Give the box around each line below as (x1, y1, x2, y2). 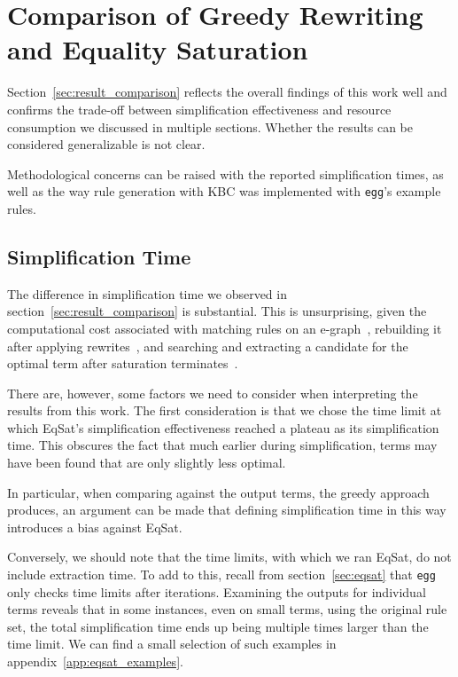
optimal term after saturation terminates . (7, 354, 238, 373)
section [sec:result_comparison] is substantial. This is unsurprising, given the (7, 302, 427, 320)
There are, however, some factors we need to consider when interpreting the (7, 383, 418, 402)
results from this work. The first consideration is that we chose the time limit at (7, 401, 442, 420)
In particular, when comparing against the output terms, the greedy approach (7, 483, 430, 501)
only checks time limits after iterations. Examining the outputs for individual (7, 582, 426, 601)
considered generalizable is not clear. (7, 135, 206, 154)
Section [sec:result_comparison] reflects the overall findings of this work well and (7, 83, 447, 101)
